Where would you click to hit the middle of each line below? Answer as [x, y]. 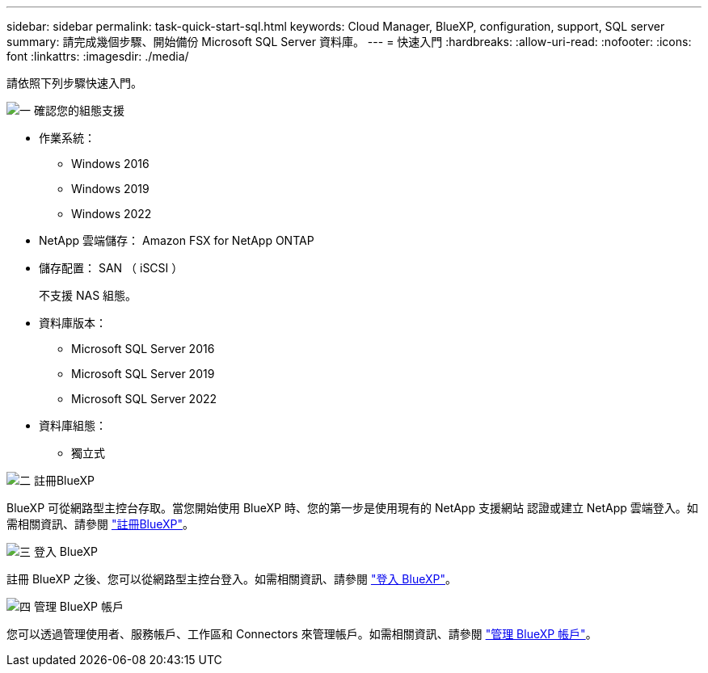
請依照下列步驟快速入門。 [74, 83]
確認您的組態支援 [79, 110]
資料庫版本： [73, 323]
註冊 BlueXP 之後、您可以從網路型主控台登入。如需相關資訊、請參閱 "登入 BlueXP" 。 [232, 579]
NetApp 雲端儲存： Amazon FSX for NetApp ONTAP [177, 240]
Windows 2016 [110, 164]
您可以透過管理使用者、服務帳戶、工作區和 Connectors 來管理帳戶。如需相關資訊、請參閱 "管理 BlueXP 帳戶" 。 [302, 634]
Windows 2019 [110, 189]
